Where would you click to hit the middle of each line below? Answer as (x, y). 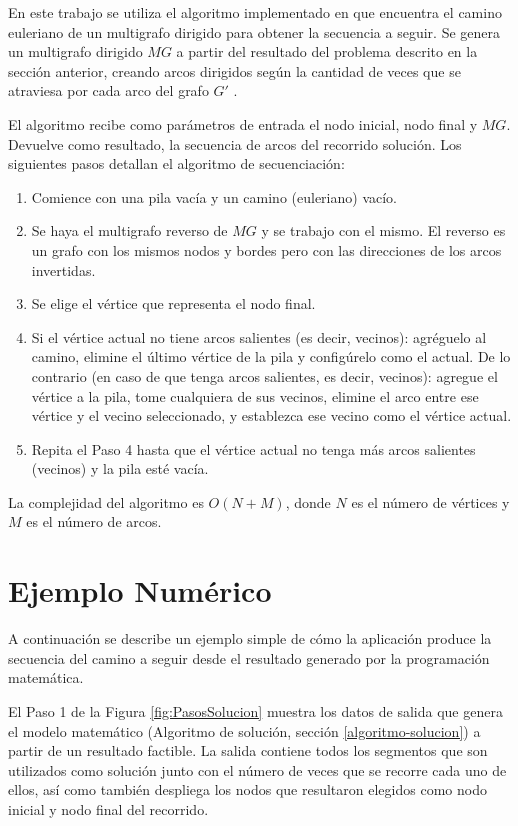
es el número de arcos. (94, 521)
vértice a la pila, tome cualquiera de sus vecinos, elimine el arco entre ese (255, 395)
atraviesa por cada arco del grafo (108, 90)
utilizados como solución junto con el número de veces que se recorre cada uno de (257, 769)
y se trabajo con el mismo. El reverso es (383, 230)
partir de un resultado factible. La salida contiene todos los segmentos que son (248, 750)
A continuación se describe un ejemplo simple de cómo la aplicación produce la (250, 638)
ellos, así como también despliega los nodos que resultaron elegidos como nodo (247, 789)
